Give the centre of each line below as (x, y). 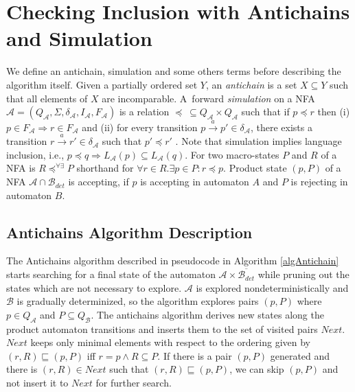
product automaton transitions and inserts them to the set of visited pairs (162, 328)
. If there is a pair (195, 355)
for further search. (134, 382)
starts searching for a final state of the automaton (111, 274)
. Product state (255, 168)
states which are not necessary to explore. (94, 287)
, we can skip (257, 369)
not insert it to (37, 382)
